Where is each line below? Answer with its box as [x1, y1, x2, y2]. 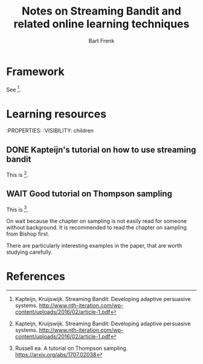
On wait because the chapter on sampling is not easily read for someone [6, 217, 187, 225]
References [6, 270, 65, 283]
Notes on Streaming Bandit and [22, 4, 181, 18]
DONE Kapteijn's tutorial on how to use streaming [6, 144, 196, 155]
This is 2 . [6, 170, 28, 178]
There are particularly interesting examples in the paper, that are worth [6, 242, 182, 250]
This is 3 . [6, 205, 29, 213]
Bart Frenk [88, 37, 115, 44]
